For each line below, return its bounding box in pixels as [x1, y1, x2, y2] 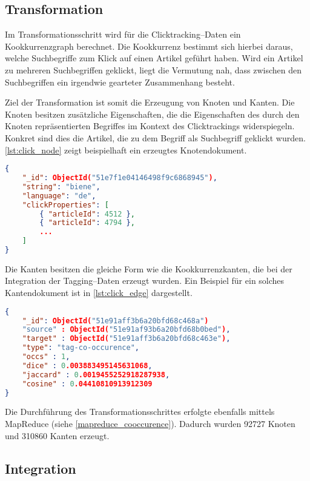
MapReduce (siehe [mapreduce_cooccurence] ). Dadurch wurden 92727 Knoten [5, 417, 295, 430]
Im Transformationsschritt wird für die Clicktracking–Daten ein [5, 28, 241, 41]
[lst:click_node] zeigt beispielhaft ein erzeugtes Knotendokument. [5, 143, 247, 156]
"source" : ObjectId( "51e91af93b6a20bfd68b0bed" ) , [22, 325, 231, 334]
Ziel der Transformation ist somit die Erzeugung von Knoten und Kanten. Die [5, 96, 295, 109]
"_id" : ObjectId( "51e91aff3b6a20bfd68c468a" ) [22, 316, 209, 325]
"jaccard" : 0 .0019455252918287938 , [22, 370, 170, 379]
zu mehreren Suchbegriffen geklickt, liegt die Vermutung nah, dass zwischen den [5, 63, 302, 76]
